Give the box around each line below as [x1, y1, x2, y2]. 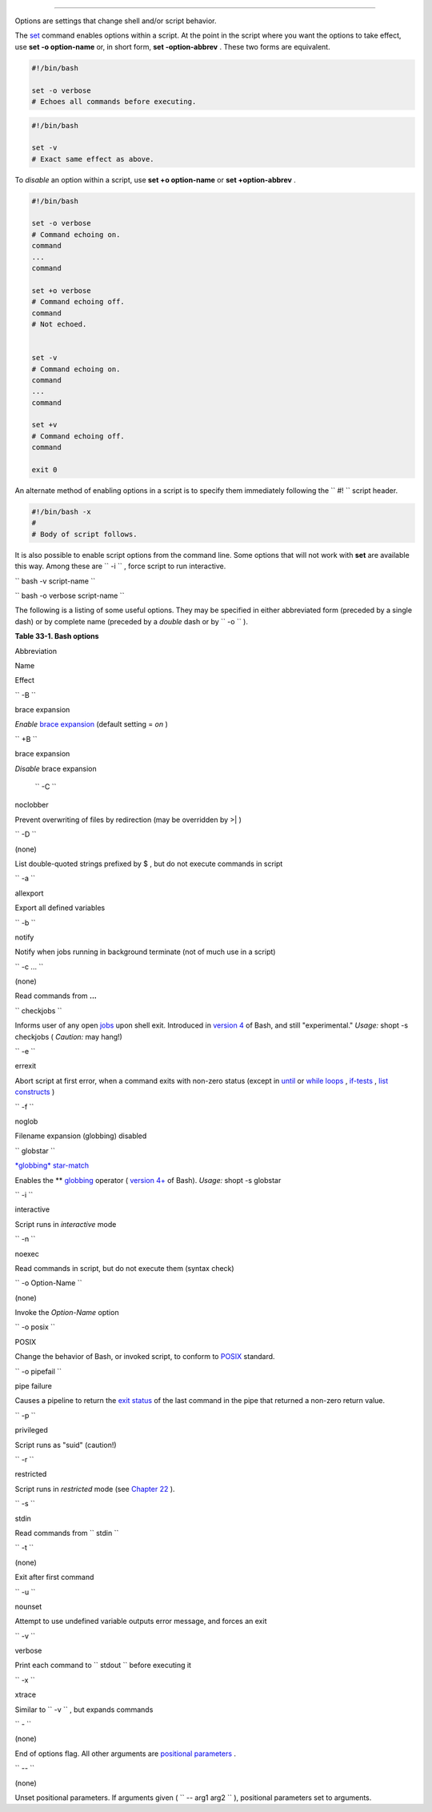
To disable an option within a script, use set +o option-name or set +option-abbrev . [14, 174, 296, 184]
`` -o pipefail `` [14, 1366, 62, 1376]
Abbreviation [14, 646, 58, 655]
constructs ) [14, 1087, 55, 1096]
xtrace [14, 1690, 36, 1700]
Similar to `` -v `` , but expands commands [14, 1705, 154, 1714]
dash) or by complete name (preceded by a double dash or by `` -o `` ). [14, 616, 248, 626]
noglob [14, 1116, 38, 1126]
